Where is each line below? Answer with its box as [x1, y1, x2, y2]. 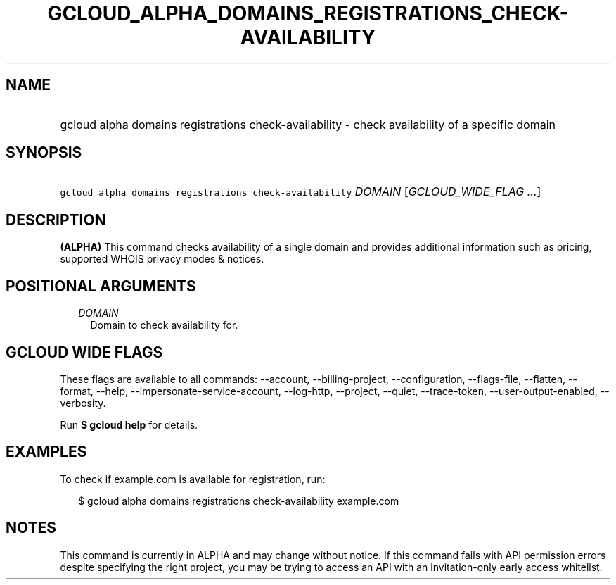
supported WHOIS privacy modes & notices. [60, 253, 264, 265]
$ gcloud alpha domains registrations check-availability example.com [78, 494, 399, 507]
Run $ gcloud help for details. [60, 418, 198, 431]
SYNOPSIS [6, 144, 82, 162]
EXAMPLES [6, 443, 87, 461]
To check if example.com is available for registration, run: [60, 472, 326, 485]
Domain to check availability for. [90, 319, 238, 332]
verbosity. [60, 396, 106, 409]
